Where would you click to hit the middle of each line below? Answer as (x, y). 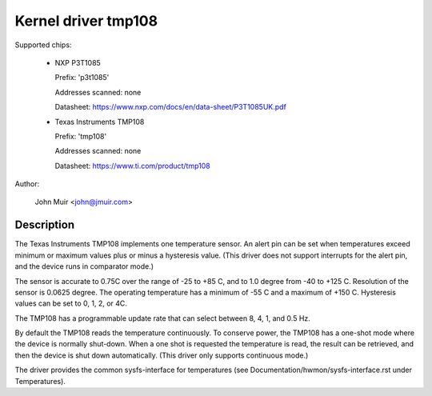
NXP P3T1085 (78, 62)
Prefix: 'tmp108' (81, 136)
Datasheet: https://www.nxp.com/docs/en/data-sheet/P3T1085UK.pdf (171, 107)
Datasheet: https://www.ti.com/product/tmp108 (133, 166)
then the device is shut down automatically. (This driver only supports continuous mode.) (162, 355)
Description (45, 225)
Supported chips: (43, 45)
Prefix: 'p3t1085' (82, 78)
